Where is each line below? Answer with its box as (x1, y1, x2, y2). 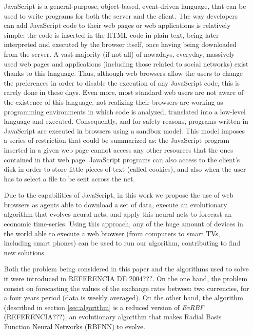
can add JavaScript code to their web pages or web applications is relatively (4, 20, 231, 30)
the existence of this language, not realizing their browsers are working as (4, 96, 223, 107)
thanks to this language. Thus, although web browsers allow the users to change (4, 68, 243, 78)
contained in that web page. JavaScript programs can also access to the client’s (4, 154, 240, 164)
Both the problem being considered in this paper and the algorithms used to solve (4, 264, 249, 274)
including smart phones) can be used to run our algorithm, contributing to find (4, 238, 241, 248)
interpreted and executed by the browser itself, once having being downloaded (4, 39, 237, 49)
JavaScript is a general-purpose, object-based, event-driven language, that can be (4, 1, 246, 11)
